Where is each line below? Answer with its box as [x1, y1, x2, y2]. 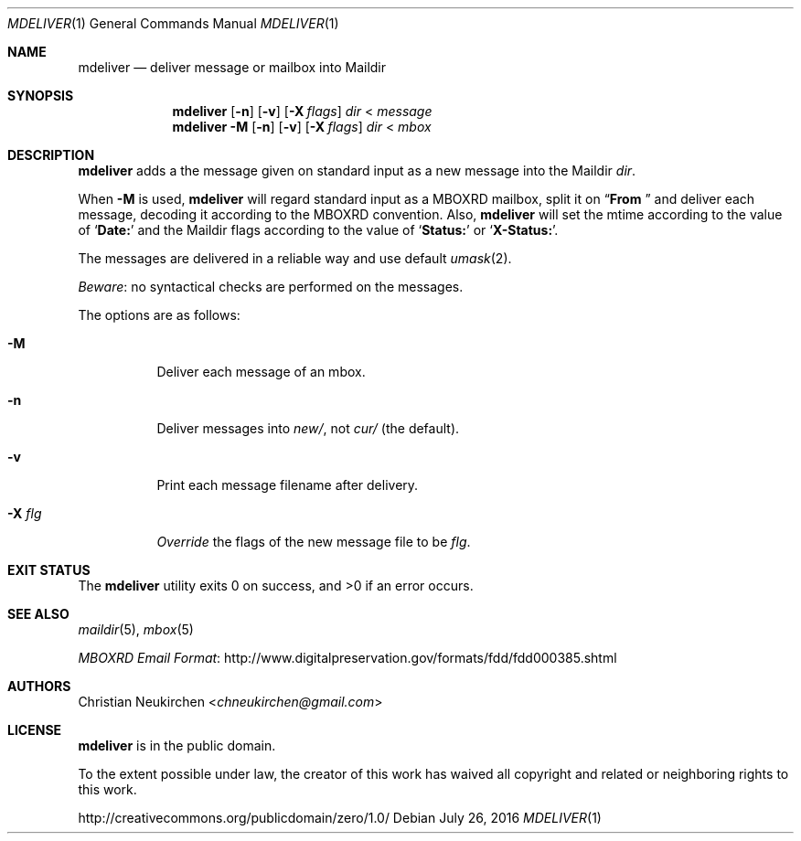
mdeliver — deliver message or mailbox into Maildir [78, 59, 387, 75]
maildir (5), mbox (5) [78, 622, 194, 637]
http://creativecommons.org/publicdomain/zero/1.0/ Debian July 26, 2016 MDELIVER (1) [78, 810, 602, 825]
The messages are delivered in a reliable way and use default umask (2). [78, 250, 512, 266]
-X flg [7, 506, 42, 521]
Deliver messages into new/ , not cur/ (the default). [156, 420, 460, 436]
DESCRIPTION [7, 147, 95, 163]
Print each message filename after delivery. [156, 477, 419, 493]
